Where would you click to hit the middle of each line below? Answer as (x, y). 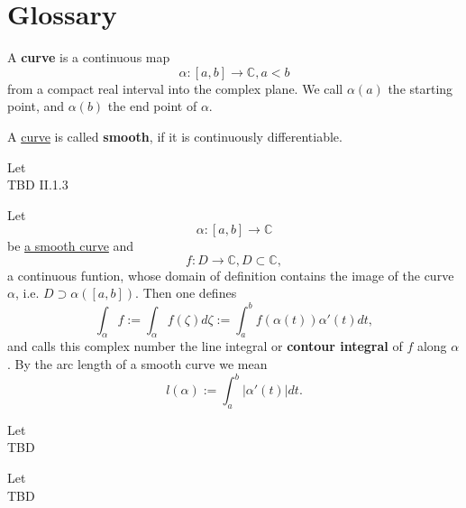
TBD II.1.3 (38, 185)
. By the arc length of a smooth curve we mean (137, 363)
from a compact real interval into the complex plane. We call (175, 88)
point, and (36, 106)
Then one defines (190, 293)
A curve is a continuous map (89, 57)
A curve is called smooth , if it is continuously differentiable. (175, 136)
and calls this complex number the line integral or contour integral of (205, 346)
